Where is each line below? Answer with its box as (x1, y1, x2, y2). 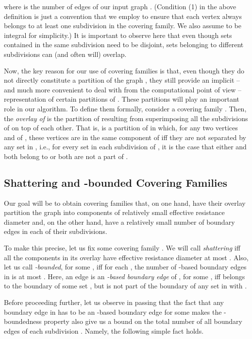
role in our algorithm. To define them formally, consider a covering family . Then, (4, 103, 247, 113)
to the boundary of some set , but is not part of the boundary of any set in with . (4, 281, 247, 291)
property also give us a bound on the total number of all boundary (44, 316, 242, 326)
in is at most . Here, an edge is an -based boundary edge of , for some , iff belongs (4, 271, 245, 281)
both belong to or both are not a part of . (4, 151, 128, 161)
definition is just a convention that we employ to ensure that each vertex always (4, 11, 242, 21)
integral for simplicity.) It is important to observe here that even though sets (4, 30, 232, 40)
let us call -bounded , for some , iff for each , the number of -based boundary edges (4, 262, 247, 272)
